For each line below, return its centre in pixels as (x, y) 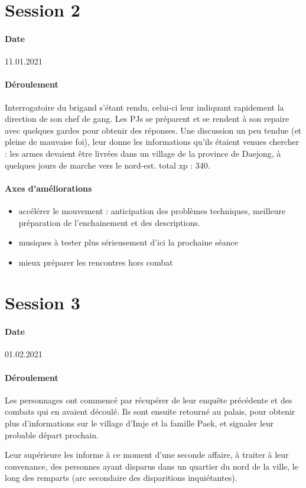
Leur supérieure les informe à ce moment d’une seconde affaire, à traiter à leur (147, 455)
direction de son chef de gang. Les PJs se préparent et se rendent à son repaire (147, 119)
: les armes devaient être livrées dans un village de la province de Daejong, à (143, 153)
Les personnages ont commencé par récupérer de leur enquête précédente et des (149, 400)
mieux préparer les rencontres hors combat (96, 262)
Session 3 (43, 303)
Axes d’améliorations (48, 188)
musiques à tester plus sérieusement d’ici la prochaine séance (128, 242)
